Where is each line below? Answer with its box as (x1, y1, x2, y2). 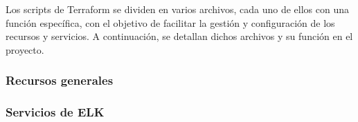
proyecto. (6, 42, 44, 57)
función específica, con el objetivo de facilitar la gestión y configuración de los (6, 15, 335, 30)
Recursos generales (6, 72, 114, 89)
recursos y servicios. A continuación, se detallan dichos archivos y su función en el (6, 29, 353, 43)
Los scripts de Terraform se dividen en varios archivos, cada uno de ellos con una (6, 2, 349, 16)
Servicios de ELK (6, 103, 105, 121)
